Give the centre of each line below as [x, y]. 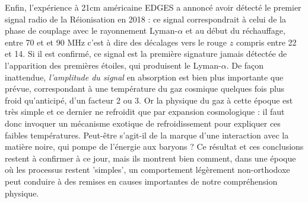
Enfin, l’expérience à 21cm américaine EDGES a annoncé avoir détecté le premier [153, 7]
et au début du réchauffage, [235, 30]
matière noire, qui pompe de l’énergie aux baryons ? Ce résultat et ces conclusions [154, 146]
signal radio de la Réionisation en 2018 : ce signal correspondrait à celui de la [145, 19]
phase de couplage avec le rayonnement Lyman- [91, 30]
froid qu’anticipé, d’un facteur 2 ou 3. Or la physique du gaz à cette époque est [149, 100]
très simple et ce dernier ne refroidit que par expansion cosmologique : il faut [145, 112]
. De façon [245, 65]
